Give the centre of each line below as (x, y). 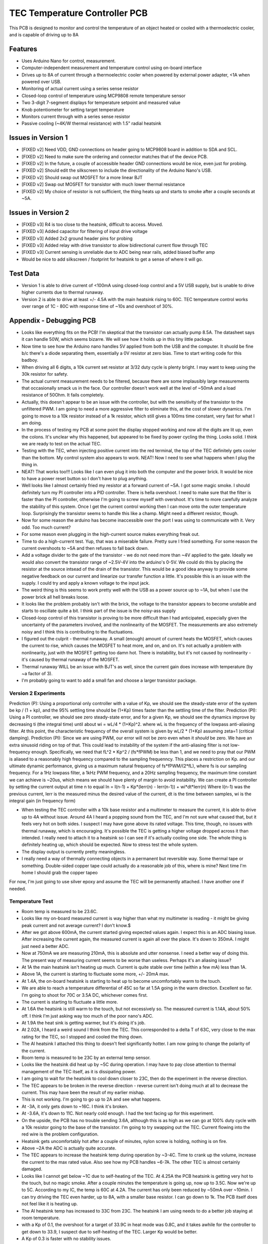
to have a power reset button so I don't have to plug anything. (84, 479)
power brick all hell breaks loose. (55, 597)
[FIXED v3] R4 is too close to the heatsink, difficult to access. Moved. (92, 224)
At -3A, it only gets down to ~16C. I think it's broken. (75, 1106)
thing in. (30, 465)
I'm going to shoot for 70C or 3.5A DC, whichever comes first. (85, 995)
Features (23, 49)
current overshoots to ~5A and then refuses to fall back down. (85, 548)
